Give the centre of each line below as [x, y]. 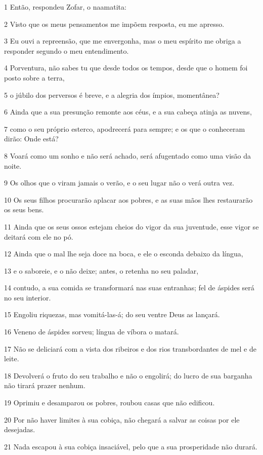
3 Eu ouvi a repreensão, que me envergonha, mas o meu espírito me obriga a [123, 41]
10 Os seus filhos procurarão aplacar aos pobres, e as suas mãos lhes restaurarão [128, 199]
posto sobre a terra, [34, 77]
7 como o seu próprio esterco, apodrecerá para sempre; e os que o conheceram [125, 128]
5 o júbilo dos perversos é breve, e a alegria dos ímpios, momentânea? [112, 94]
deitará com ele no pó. [39, 236]
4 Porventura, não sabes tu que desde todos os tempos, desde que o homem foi [126, 68]
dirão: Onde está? [31, 139]
